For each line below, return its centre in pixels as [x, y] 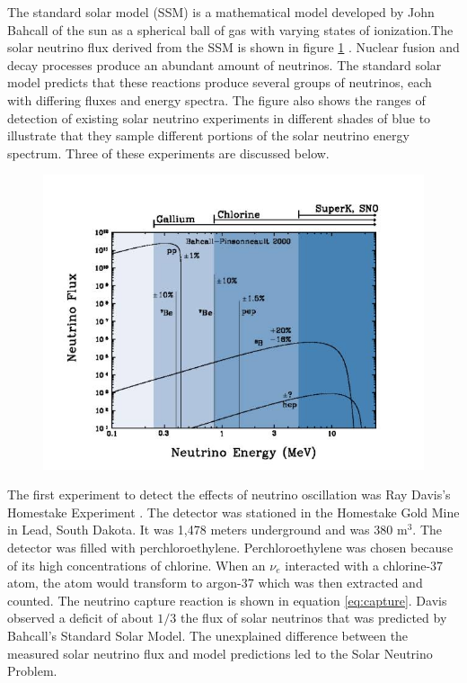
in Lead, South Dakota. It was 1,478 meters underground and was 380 [200, 530]
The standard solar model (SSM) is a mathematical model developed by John [221, 12]
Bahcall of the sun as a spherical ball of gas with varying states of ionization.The [230, 29]
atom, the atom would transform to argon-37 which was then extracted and [215, 583]
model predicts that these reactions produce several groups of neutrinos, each [220, 82]
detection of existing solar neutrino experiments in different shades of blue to [219, 117]
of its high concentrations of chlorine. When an [137, 565]
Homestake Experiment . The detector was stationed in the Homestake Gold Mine [233, 512]
